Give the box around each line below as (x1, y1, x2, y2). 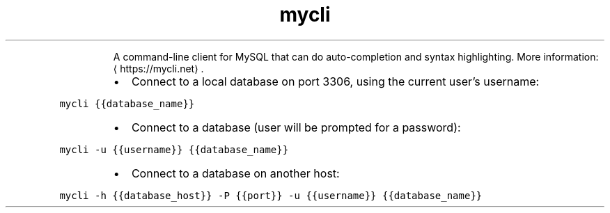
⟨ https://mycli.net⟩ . (113, 62, 204, 74)
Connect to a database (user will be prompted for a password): (131, 120, 461, 134)
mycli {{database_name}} (59, 97, 195, 109)
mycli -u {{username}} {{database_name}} (59, 143, 289, 155)
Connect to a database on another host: (131, 166, 340, 180)
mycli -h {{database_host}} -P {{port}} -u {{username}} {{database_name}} (59, 189, 483, 201)
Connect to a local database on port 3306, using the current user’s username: (131, 74, 540, 88)
